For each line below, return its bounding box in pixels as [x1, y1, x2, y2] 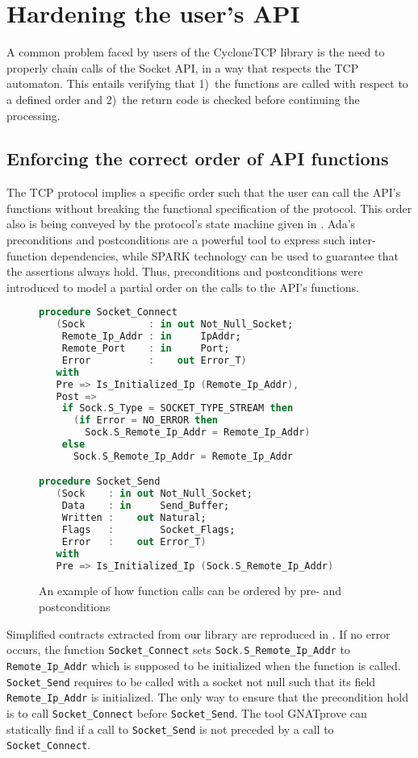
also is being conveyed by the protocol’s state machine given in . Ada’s [6, 215, 356, 232]
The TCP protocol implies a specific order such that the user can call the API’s [6, 184, 401, 201]
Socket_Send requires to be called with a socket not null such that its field [6, 673, 376, 689]
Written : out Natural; [61, 512, 207, 524]
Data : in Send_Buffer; [61, 500, 230, 512]
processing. [6, 106, 61, 123]
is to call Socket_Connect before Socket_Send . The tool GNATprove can [6, 704, 367, 721]
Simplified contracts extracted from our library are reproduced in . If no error [6, 625, 391, 642]
